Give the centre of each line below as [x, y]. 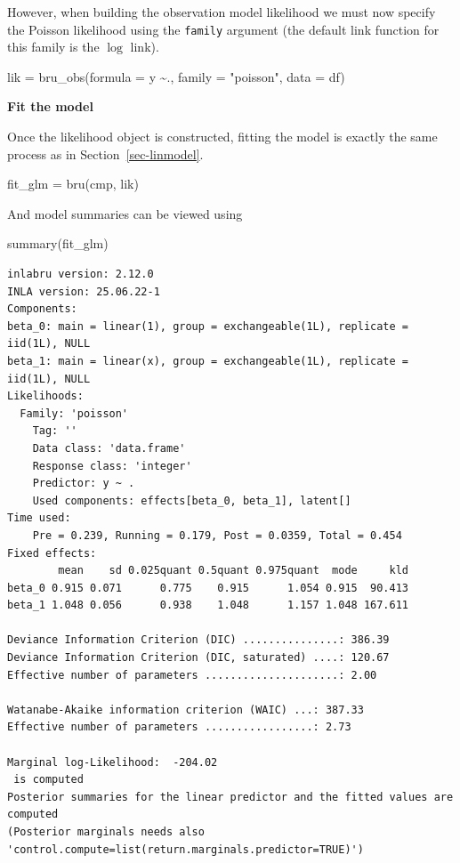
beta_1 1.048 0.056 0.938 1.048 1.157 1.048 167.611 [208, 605]
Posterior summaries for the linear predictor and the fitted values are [230, 797]
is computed [48, 780]
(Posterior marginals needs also [106, 832]
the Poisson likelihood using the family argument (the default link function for [223, 29]
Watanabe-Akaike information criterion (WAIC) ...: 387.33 [186, 710]
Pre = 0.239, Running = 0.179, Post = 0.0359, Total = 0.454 [217, 535]
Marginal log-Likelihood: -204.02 [113, 762]
